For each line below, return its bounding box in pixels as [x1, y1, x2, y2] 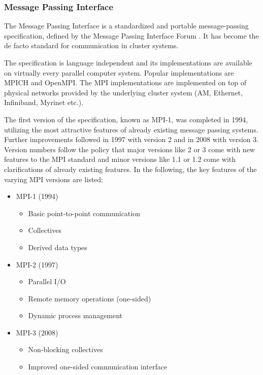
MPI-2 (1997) [16, 259, 58, 269]
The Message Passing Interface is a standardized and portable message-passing [4, 20, 249, 31]
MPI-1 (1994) [16, 191, 58, 201]
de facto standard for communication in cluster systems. [4, 40, 179, 51]
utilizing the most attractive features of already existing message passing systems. [4, 124, 258, 134]
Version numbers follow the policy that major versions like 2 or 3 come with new [4, 144, 255, 154]
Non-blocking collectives [28, 344, 103, 355]
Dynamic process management [28, 310, 123, 321]
